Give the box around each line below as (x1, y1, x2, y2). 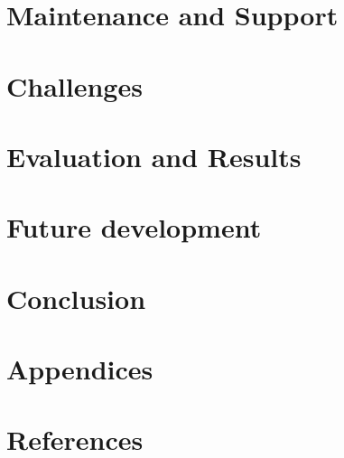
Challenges (6, 67, 143, 104)
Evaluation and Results (6, 137, 302, 174)
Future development (6, 209, 262, 246)
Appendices (6, 351, 153, 388)
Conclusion (6, 279, 146, 316)
